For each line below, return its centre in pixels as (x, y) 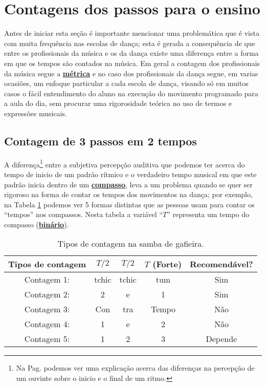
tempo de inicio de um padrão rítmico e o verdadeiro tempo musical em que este (130, 174)
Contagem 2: (47, 294)
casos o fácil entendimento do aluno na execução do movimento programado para (131, 93)
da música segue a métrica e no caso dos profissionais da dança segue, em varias (131, 73)
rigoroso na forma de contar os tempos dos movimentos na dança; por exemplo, (128, 194)
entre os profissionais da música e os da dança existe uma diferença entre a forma (131, 53)
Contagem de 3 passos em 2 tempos (101, 141)
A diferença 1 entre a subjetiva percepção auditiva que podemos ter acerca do (125, 163)
